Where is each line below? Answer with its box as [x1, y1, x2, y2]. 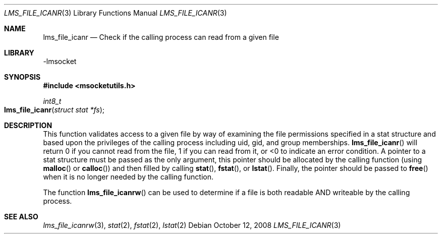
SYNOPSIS [4, 73, 41, 81]
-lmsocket [43, 57, 77, 66]
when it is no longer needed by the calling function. [43, 172, 214, 181]
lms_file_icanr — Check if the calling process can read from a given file [43, 33, 279, 41]
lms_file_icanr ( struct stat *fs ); [4, 105, 105, 114]
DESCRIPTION [4, 121, 52, 130]
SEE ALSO [4, 212, 38, 221]
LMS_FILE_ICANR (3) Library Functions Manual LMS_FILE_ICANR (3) [4, 9, 227, 17]
